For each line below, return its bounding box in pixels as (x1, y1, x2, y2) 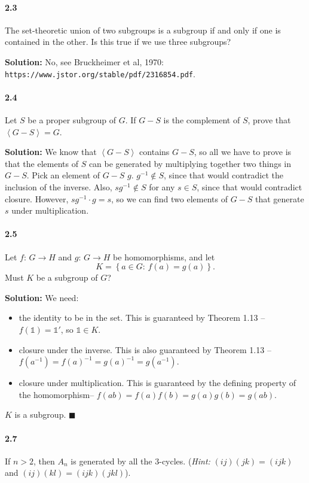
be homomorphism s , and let (113, 250, 215, 263)
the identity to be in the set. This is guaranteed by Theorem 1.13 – (19, 311, 265, 324)
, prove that (247, 114, 291, 126)
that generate (255, 192, 304, 205)
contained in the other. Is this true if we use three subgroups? (5, 35, 231, 48)
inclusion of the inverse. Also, (5, 181, 112, 193)
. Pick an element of (26, 169, 100, 181)
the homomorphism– (19, 388, 94, 400)
